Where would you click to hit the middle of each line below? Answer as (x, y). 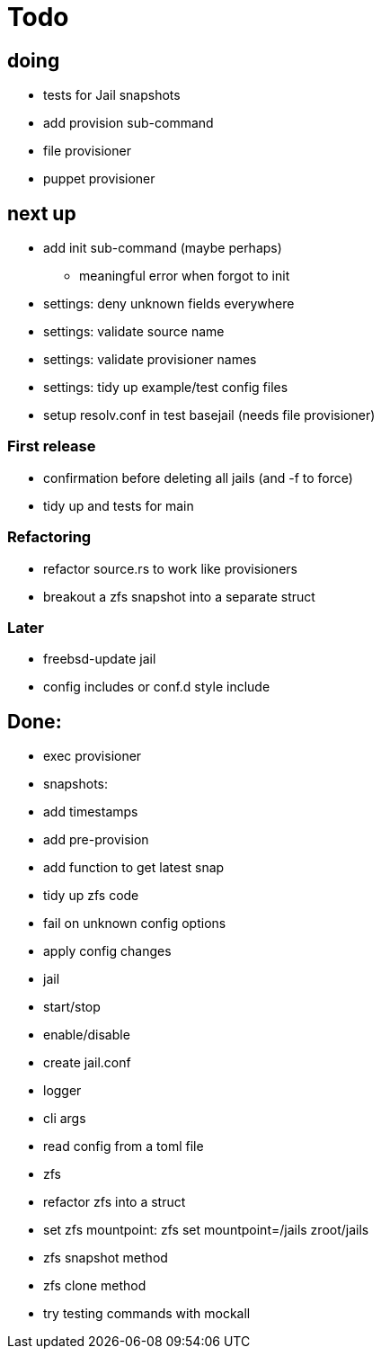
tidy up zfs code (91, 896)
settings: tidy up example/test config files (166, 388)
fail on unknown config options (135, 923)
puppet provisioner (99, 179)
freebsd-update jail (100, 659)
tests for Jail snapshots (112, 95)
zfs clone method (95, 1286)
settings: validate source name (134, 332)
